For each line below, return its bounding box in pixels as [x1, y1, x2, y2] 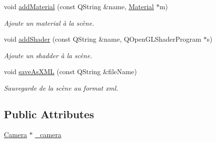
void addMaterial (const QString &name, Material [4, 1, 154, 11]
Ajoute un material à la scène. [4, 17, 94, 28]
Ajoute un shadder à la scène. [4, 50, 92, 60]
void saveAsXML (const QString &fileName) [4, 66, 137, 77]
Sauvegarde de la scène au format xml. [4, 82, 118, 93]
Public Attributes [4, 106, 94, 121]
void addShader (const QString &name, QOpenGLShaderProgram [4, 34, 201, 44]
